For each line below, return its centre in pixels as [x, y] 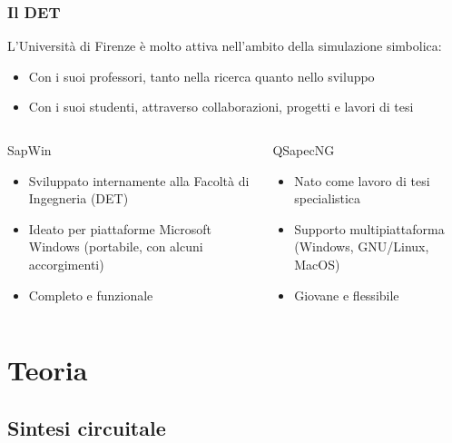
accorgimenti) [66, 264]
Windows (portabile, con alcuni [116, 246]
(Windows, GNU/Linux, [362, 246]
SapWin [29, 150]
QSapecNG [304, 150]
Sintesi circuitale [87, 427]
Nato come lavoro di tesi [362, 180]
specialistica [328, 198]
